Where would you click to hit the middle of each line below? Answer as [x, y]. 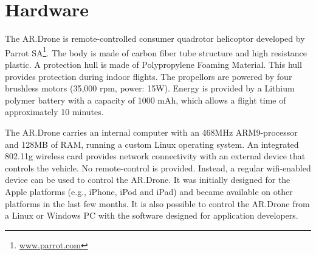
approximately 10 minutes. [54, 112]
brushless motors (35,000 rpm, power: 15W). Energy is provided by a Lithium [150, 88]
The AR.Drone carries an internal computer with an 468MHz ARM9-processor [151, 132]
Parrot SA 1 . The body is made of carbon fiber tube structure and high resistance [156, 51]
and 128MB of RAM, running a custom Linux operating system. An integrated [152, 144]
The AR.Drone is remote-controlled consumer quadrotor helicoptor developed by [155, 38]
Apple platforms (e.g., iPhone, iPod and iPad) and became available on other [149, 191]
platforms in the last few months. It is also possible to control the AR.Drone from [157, 203]
